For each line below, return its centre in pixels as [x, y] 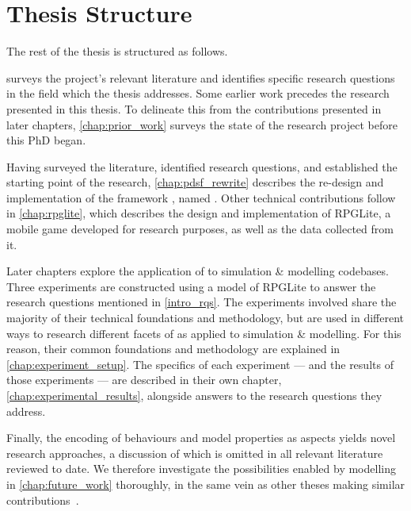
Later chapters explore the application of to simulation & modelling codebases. [198, 271]
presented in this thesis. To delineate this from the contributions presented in [194, 108]
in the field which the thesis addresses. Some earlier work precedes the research [198, 93]
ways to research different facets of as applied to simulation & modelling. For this [204, 333]
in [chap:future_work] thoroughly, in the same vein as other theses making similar [206, 484]
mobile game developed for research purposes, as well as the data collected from [200, 229]
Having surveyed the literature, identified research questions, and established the [202, 166]
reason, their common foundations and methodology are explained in [173, 349]
